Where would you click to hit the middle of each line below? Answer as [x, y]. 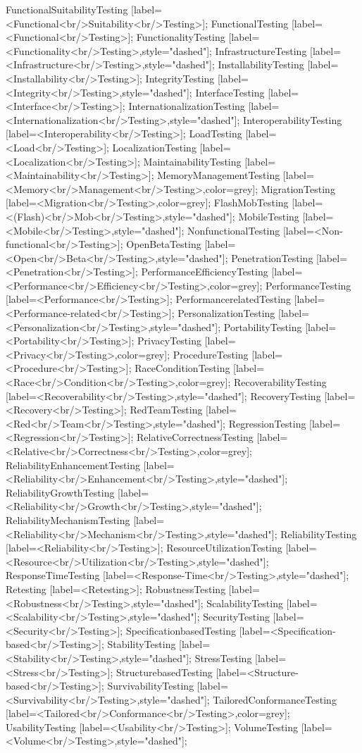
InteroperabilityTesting [293, 119]
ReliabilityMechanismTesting [68, 519]
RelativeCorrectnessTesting [195, 437]
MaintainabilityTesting [192, 161]
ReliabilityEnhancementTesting [73, 465]
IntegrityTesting [180, 78]
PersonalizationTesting [226, 313]
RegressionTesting [267, 423]
